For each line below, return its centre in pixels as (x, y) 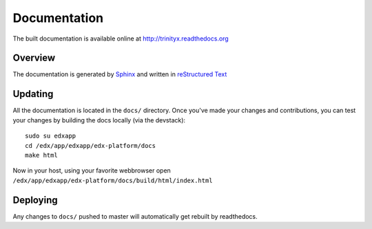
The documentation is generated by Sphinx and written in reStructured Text (120, 74)
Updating (33, 94)
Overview (34, 58)
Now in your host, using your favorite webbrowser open (92, 171)
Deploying (35, 200)
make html (41, 155)
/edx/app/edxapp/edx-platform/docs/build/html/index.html (113, 180)
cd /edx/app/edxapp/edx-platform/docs (91, 145)
